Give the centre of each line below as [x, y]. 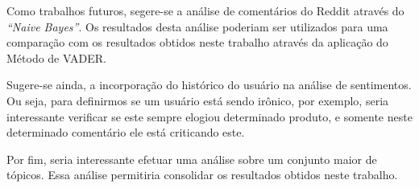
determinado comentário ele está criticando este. [126, 132]
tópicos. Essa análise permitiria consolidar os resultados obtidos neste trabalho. [202, 175]
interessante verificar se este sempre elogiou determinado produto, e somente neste [209, 116]
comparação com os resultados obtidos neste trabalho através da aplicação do [197, 42]
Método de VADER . [56, 57]
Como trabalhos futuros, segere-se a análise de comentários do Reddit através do [205, 10]
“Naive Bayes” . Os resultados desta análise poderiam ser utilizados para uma [197, 26]
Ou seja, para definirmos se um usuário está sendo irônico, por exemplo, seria [198, 100]
